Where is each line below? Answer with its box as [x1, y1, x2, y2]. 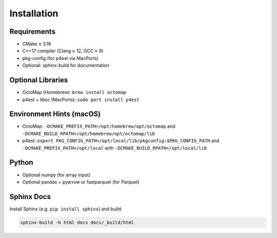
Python [9, 158, 33, 167]
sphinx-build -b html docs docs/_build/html [20, 220, 134, 225]
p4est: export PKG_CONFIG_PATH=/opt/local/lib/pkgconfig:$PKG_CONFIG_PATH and [22, 137, 220, 144]
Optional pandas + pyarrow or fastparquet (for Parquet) [22, 179, 140, 185]
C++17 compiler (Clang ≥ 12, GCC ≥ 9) [22, 48, 104, 54]
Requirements [9, 27, 56, 36]
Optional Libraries [9, 76, 68, 85]
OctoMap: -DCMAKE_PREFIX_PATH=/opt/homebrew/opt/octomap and [22, 123, 175, 129]
